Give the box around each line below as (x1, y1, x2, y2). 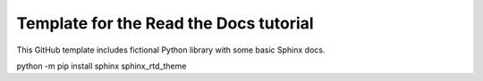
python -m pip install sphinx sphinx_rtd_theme (16, 61, 187, 71)
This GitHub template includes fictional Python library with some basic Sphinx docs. (16, 45, 326, 55)
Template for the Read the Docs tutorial (16, 13, 314, 33)
